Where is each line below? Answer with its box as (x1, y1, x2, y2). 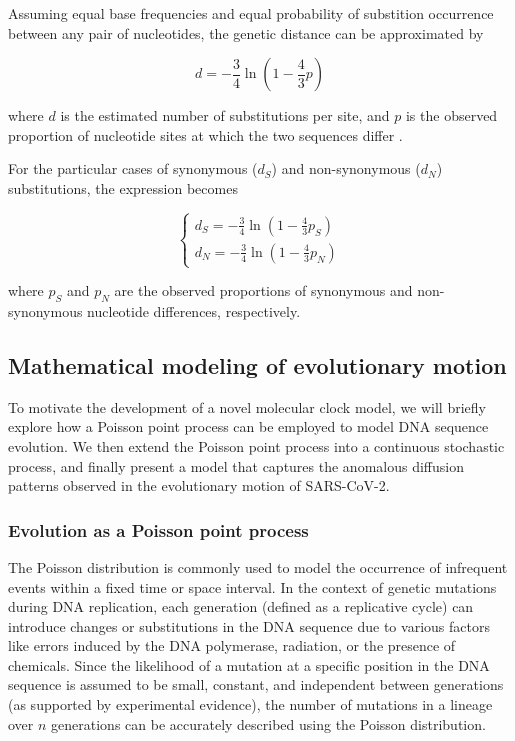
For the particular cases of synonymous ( (8, 158, 258, 179)
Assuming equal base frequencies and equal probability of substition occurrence (8, 3, 494, 23)
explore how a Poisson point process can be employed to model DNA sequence (8, 416, 489, 437)
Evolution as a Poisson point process (8, 517, 309, 542)
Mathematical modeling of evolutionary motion (8, 349, 507, 380)
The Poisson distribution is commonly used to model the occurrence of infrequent (8, 556, 508, 577)
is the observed (405, 105, 498, 126)
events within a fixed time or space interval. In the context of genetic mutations (8, 576, 497, 597)
